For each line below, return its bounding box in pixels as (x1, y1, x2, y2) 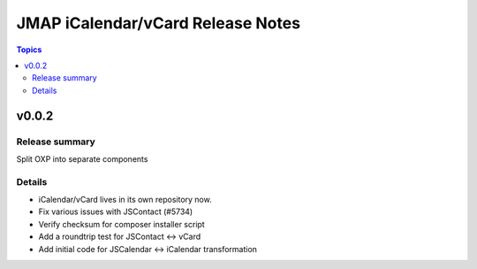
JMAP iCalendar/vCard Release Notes (16, 13, 300, 33)
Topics (16, 44, 42, 55)
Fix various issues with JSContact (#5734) (38, 206, 193, 217)
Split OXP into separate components (16, 153, 148, 164)
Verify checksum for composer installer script (38, 219, 205, 229)
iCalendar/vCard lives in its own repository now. (38, 195, 212, 205)
